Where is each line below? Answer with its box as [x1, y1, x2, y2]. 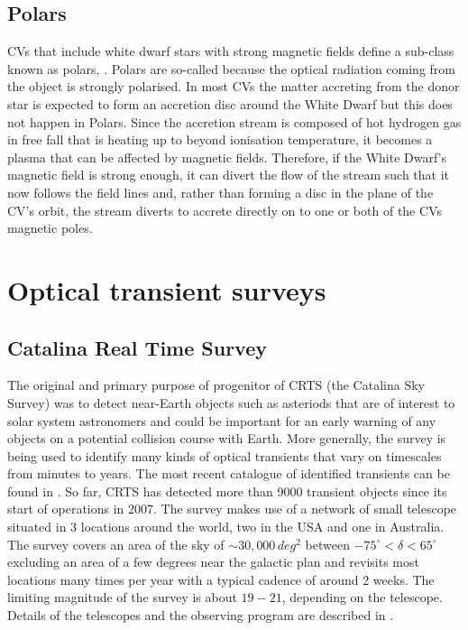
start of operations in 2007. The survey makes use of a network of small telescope [7, 499, 457, 518]
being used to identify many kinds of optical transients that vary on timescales [7, 446, 442, 465]
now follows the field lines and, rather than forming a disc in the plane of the [7, 182, 434, 201]
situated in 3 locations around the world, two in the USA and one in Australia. [7, 517, 445, 536]
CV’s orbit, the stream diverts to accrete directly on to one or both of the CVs [7, 200, 442, 219]
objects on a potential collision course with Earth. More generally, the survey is [7, 429, 446, 448]
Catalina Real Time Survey [7, 333, 267, 361]
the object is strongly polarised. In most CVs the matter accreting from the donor [7, 77, 460, 96]
